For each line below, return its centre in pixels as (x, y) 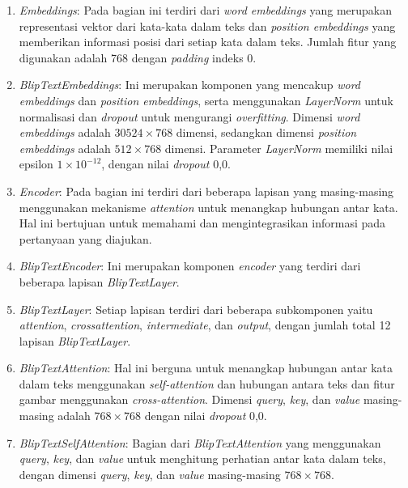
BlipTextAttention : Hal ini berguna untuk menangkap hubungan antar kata (206, 368)
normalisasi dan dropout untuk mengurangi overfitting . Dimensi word (189, 116)
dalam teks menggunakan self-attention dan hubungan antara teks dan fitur (207, 383)
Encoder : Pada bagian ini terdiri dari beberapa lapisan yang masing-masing (206, 191)
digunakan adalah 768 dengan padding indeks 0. (138, 57)
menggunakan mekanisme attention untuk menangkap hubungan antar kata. (208, 207)
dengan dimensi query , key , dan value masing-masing (150, 474)
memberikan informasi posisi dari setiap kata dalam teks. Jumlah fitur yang (208, 42)
